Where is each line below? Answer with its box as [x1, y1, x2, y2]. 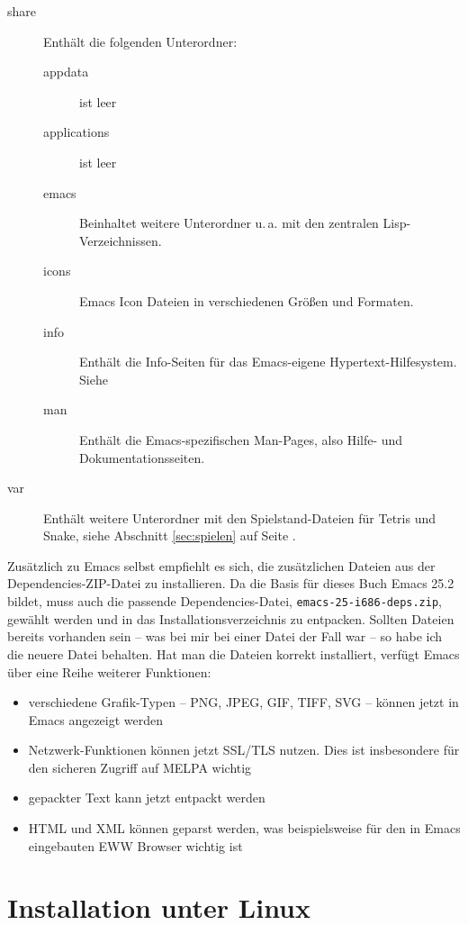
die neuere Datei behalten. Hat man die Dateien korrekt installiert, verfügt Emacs [7, 644, 460, 663]
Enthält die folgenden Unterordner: [43, 32, 238, 50]
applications [43, 122, 110, 141]
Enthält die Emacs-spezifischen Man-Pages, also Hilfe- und [79, 430, 403, 449]
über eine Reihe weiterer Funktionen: [7, 662, 211, 681]
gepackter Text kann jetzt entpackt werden [28, 788, 265, 807]
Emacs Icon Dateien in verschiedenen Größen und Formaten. [79, 291, 414, 310]
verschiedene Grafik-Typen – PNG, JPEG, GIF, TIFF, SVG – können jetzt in [28, 693, 459, 712]
